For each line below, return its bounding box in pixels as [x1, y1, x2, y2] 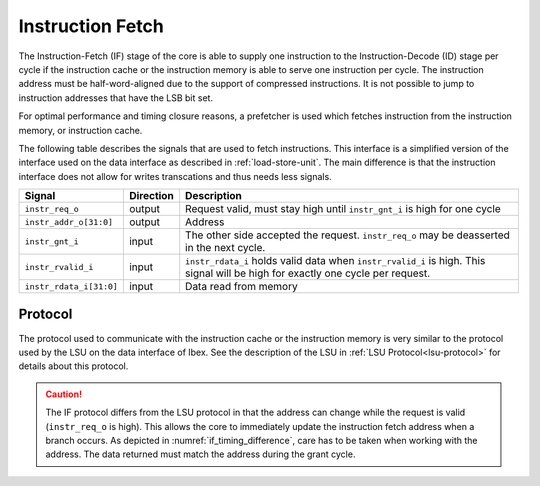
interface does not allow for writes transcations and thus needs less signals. [18, 170, 332, 182]
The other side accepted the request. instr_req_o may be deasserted [185, 228, 510, 242]
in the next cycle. [185, 241, 266, 255]
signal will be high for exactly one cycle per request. [185, 266, 431, 280]
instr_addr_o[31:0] [24, 216, 114, 227]
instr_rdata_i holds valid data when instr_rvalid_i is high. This [185, 254, 486, 268]
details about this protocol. [18, 360, 129, 372]
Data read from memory [185, 280, 299, 294]
